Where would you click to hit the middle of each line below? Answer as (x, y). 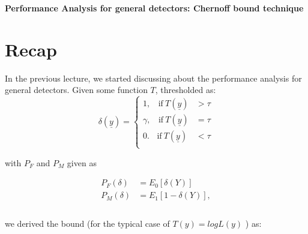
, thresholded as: (186, 90)
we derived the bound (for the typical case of (87, 223)
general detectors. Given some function (76, 90)
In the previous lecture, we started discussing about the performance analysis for (153, 78)
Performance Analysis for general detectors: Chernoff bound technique (154, 8)
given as (82, 162)
